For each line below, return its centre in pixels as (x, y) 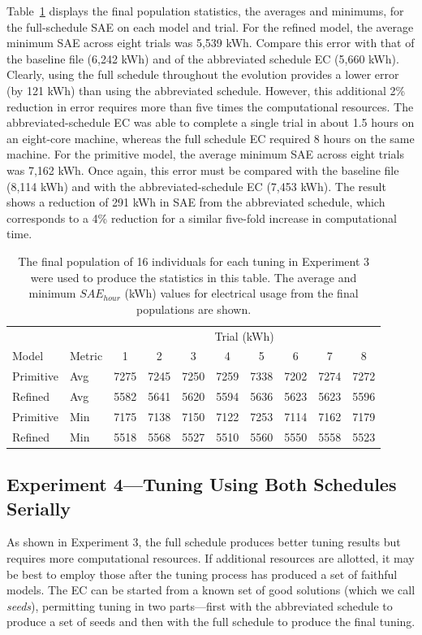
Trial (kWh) (244, 335)
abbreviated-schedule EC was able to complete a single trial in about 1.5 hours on (211, 122)
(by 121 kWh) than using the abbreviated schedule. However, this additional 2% (206, 90)
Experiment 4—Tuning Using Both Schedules (202, 484)
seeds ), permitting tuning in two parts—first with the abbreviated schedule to (200, 605)
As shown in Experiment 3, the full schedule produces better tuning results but (204, 542)
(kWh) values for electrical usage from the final (241, 293)
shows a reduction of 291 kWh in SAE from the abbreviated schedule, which (196, 202)
